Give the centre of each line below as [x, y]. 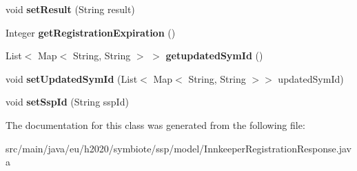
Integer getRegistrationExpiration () [91, 32]
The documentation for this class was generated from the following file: [155, 124]
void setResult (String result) [70, 9]
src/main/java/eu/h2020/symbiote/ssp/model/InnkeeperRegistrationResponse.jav [178, 148]
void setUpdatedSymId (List [72, 78]
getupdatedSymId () [214, 56]
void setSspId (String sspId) [67, 102]
